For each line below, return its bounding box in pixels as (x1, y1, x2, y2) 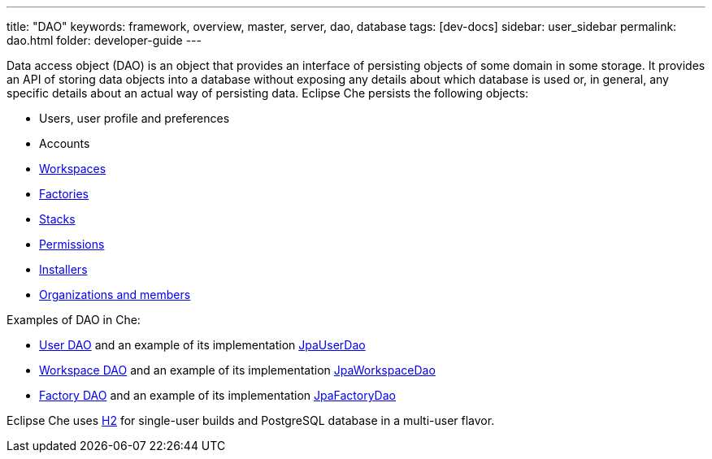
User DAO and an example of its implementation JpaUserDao (39, 338, 366, 352)
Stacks (39, 212, 76, 226)
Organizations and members (39, 288, 191, 301)
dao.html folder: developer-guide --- (7, 33, 202, 47)
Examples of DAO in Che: (7, 313, 141, 327)
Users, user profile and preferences (39, 111, 230, 125)
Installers (39, 262, 88, 276)
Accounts (39, 136, 90, 150)
